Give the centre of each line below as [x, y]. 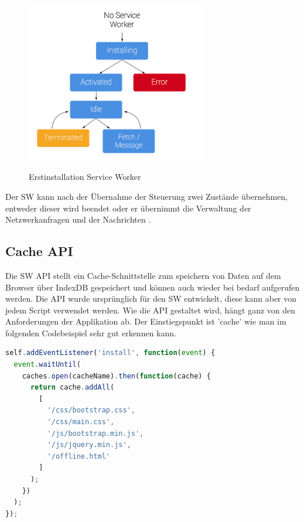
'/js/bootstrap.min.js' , [95, 433]
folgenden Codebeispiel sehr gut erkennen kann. [91, 332]
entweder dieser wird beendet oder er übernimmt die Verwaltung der [128, 208]
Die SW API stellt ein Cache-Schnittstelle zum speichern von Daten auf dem [143, 275]
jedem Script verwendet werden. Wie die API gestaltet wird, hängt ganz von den [151, 310]
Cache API [39, 251]
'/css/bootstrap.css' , [91, 410]
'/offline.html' [78, 456]
